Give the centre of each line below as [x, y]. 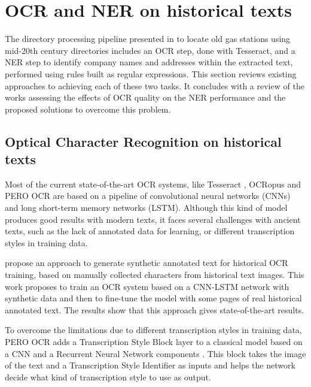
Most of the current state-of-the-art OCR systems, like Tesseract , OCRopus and [153, 184]
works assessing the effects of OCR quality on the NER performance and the [145, 97]
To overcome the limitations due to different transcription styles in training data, [153, 330]
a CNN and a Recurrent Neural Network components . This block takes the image [155, 353]
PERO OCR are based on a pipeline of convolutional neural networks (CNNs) [148, 196]
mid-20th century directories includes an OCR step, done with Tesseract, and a [150, 50]
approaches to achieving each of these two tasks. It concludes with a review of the [155, 85]
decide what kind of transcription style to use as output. [108, 377]
